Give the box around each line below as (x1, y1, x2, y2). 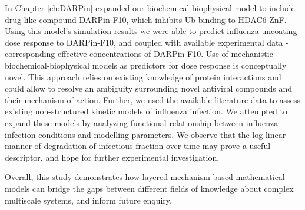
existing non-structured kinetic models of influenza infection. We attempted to (5, 105, 287, 117)
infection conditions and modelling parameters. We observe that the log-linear (5, 128, 286, 140)
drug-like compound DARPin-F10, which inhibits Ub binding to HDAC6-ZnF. (5, 13, 287, 25)
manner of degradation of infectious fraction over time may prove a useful (5, 140, 271, 152)
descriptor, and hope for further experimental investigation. (5, 151, 220, 163)
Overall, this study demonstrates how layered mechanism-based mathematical (5, 171, 285, 183)
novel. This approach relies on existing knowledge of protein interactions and (5, 70, 281, 83)
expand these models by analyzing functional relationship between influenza (5, 116, 279, 128)
